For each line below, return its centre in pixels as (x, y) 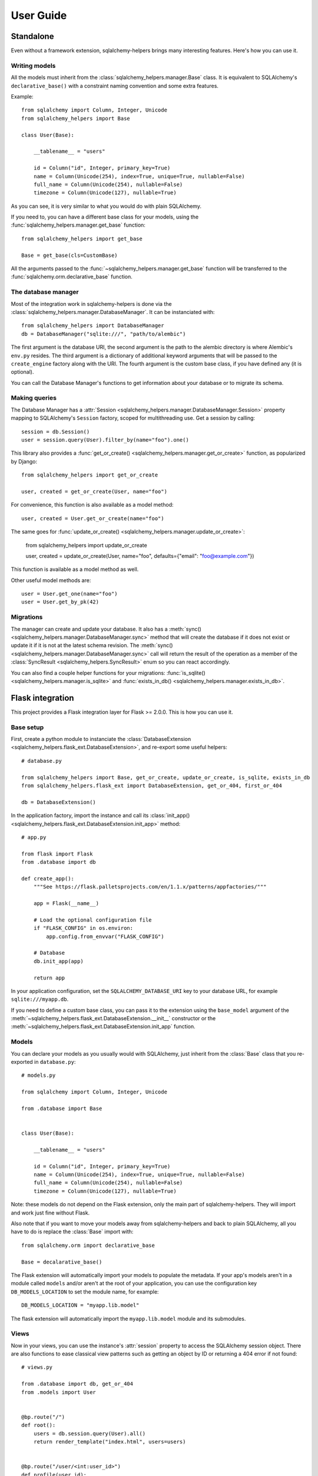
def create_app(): (48, 879)
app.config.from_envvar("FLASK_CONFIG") (105, 936)
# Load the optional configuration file (93, 920)
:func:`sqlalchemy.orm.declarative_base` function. (72, 277)
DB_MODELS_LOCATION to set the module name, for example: (85, 1291)
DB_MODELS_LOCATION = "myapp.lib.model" (80, 1305)
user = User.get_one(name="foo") (69, 594)
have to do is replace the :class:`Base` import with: (72, 1232)
